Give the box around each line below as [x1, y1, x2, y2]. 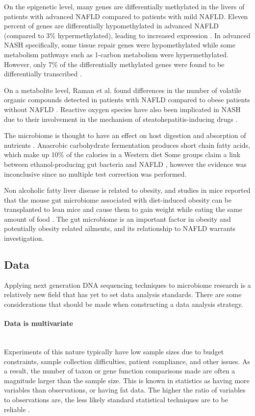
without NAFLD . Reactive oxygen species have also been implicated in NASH [4, 104, 241, 114]
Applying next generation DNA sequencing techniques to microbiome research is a [4, 279, 251, 290]
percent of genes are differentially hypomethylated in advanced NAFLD [4, 21, 219, 31]
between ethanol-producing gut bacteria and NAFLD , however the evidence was [4, 159, 247, 169]
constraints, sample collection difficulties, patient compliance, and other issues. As [4, 356, 250, 366]
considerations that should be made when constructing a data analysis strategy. [4, 299, 243, 309]
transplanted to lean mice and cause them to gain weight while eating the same [4, 204, 242, 214]
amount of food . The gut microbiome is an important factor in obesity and [4, 213, 231, 224]
